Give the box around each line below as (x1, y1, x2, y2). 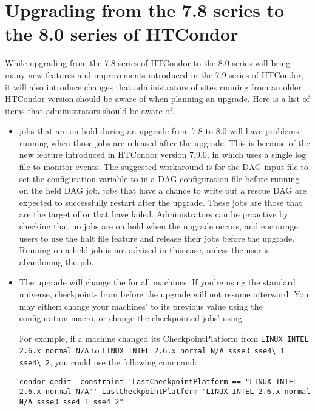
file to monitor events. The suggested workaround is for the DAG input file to (19, 160, 308, 173)
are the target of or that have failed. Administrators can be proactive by (19, 208, 288, 220)
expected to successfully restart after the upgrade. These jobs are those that (19, 195, 302, 208)
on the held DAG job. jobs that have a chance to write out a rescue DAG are (19, 184, 307, 197)
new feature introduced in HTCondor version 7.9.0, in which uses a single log (19, 148, 306, 161)
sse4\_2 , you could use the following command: (19, 356, 197, 369)
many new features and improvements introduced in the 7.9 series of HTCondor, (5, 68, 304, 81)
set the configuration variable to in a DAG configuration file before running (19, 172, 300, 185)
